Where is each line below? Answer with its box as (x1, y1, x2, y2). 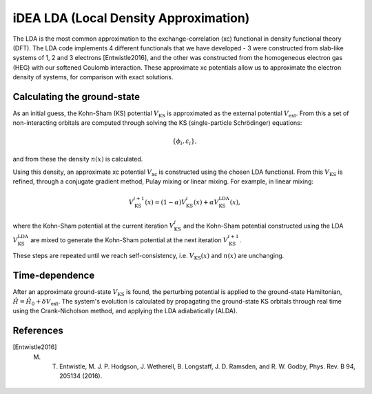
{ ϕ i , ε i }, (172, 137, 197, 146)
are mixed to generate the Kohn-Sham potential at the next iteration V (30, 235, 229, 244)
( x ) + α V (193, 198, 219, 206)
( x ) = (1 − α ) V (145, 198, 187, 206)
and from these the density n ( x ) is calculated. (12, 155, 143, 164)
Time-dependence (12, 269, 95, 281)
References (12, 325, 63, 337)
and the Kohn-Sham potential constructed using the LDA (183, 221, 344, 230)
